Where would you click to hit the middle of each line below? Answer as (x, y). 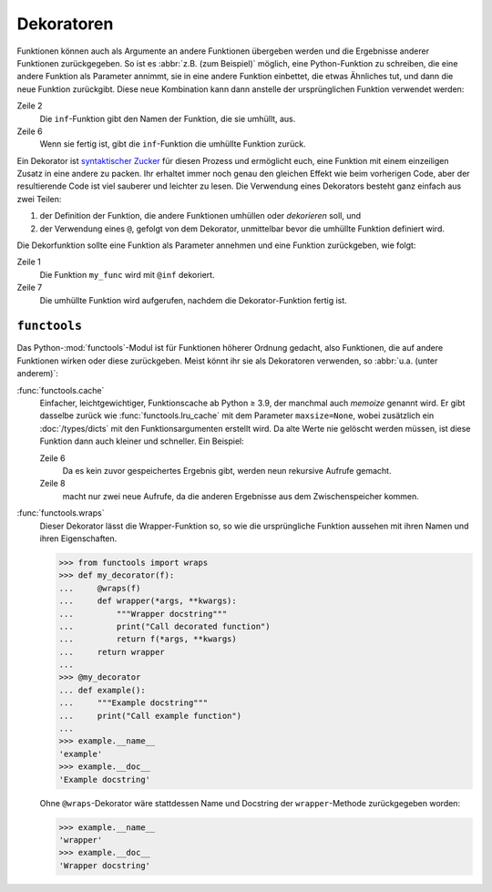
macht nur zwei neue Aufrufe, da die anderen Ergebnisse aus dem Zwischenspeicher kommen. (241, 496)
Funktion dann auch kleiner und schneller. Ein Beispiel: (142, 441)
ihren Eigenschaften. (78, 538)
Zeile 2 (30, 106)
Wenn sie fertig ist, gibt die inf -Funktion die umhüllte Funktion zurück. (173, 144)
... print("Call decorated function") (164, 626)
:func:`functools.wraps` (61, 513)
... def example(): (102, 690)
